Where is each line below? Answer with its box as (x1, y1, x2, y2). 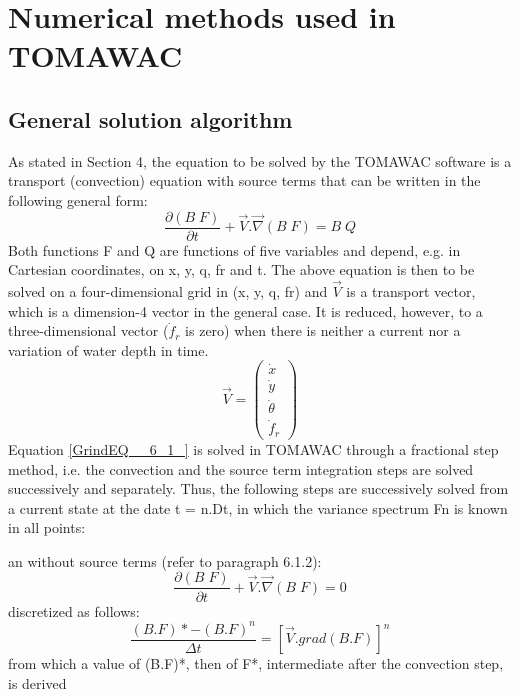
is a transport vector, (346, 281, 476, 302)
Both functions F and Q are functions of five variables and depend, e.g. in (8, 239, 461, 260)
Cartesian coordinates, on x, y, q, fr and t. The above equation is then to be (8, 259, 475, 280)
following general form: (8, 189, 148, 210)
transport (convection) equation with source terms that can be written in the (8, 170, 481, 191)
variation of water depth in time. (8, 339, 209, 360)
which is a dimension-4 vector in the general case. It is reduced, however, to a (8, 300, 483, 321)
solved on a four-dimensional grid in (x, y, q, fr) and (8, 281, 328, 302)
